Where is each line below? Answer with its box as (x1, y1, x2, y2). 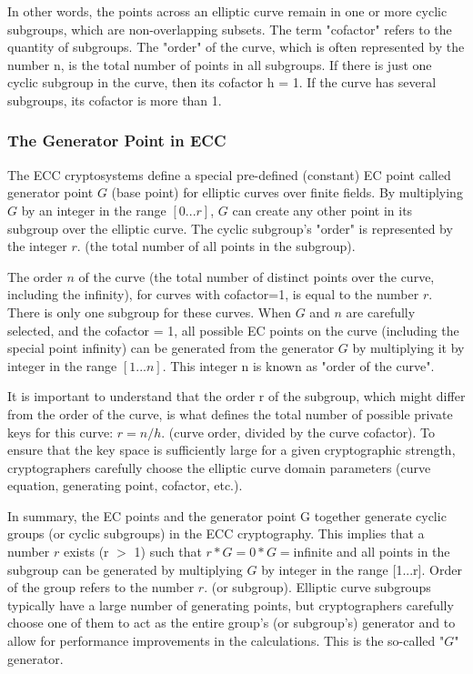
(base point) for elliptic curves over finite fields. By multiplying (111, 183, 463, 202)
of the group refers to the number (7, 578, 195, 597)
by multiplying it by (352, 338, 465, 357)
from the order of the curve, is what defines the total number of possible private (7, 404, 453, 423)
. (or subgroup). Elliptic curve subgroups (204, 578, 431, 597)
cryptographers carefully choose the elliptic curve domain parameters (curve (7, 458, 431, 477)
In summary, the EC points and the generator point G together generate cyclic (7, 506, 447, 525)
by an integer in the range (21, 200, 166, 219)
